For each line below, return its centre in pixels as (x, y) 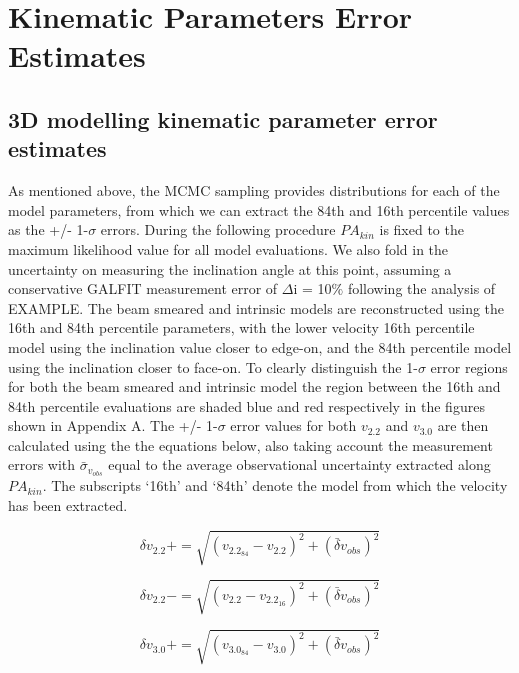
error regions (469, 366)
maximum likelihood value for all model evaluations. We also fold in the (228, 248)
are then (463, 425)
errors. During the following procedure (218, 229)
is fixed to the (421, 229)
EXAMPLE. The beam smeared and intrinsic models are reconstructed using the (256, 307)
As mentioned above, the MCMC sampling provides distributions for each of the (254, 190)
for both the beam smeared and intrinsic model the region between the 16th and (254, 386)
